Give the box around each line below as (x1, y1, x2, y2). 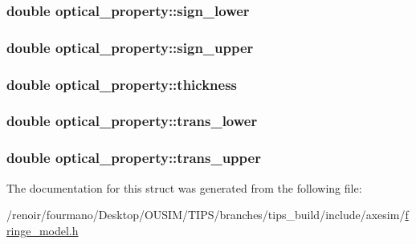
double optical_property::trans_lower (6, 111, 258, 131)
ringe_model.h (6, 222, 79, 238)
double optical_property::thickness (6, 74, 238, 94)
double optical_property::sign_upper (6, 37, 254, 57)
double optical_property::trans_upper (6, 148, 261, 168)
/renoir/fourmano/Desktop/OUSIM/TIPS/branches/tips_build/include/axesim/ (6, 206, 406, 223)
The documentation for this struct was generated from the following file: (6, 179, 362, 196)
